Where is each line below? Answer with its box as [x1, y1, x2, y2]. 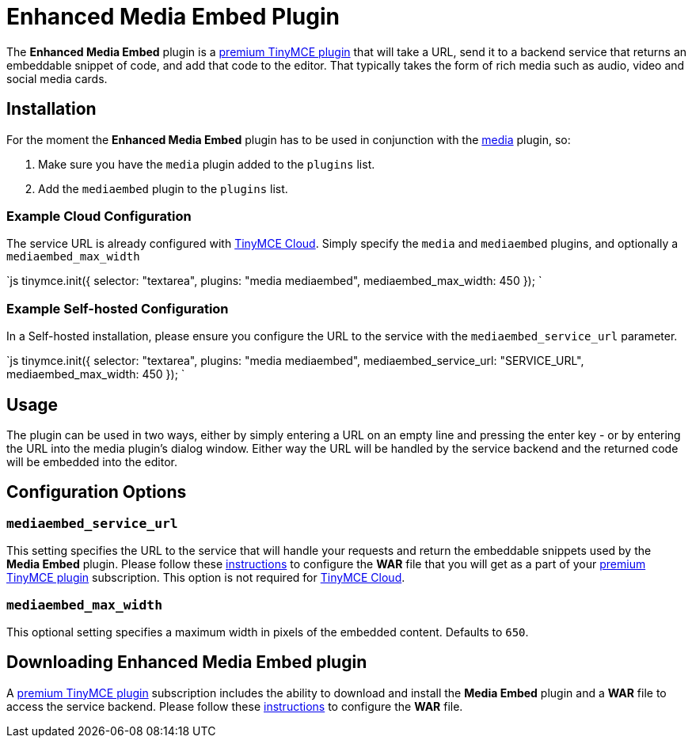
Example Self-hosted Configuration [6, 300, 229, 317]
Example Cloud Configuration [6, 207, 192, 224]
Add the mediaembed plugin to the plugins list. [38, 181, 288, 195]
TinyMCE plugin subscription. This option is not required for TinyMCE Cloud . [6, 571, 405, 585]
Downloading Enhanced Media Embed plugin [6, 652, 367, 673]
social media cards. [6, 71, 108, 85]
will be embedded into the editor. [6, 454, 178, 469]
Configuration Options [6, 482, 187, 503]
